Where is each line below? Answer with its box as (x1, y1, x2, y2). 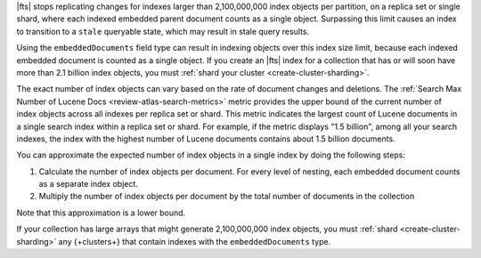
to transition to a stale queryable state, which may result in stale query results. (16, 26, 310, 36)
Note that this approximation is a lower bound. (16, 207, 186, 218)
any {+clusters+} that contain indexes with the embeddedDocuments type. (58, 236, 331, 246)
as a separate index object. (38, 179, 138, 189)
